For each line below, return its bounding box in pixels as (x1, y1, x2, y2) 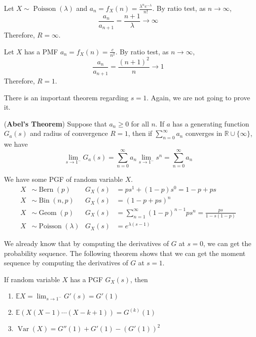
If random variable (4, 274, 60, 284)
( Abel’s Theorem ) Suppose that (4, 118, 107, 128)
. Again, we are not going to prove (146, 92, 250, 102)
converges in (185, 128, 222, 138)
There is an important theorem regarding (4, 92, 129, 102)
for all (131, 118, 149, 128)
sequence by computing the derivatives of (4, 257, 128, 268)
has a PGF (70, 274, 103, 284)
